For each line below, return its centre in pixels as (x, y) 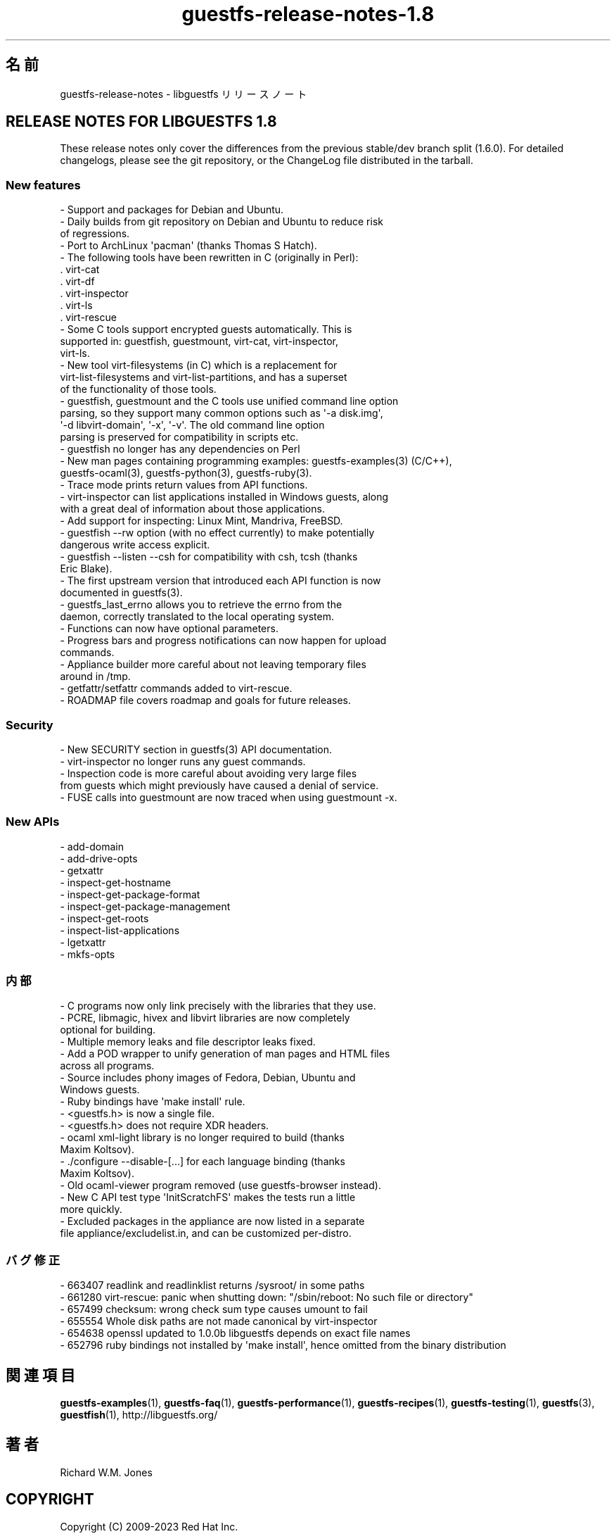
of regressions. (95, 234)
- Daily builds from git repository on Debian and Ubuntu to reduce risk (222, 222)
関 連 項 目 (40, 1375)
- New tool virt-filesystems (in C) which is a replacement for (199, 365)
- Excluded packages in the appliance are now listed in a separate (212, 1221)
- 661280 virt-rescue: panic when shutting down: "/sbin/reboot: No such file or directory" (267, 1297)
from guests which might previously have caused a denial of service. (219, 785)
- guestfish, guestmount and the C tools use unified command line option (229, 401)
